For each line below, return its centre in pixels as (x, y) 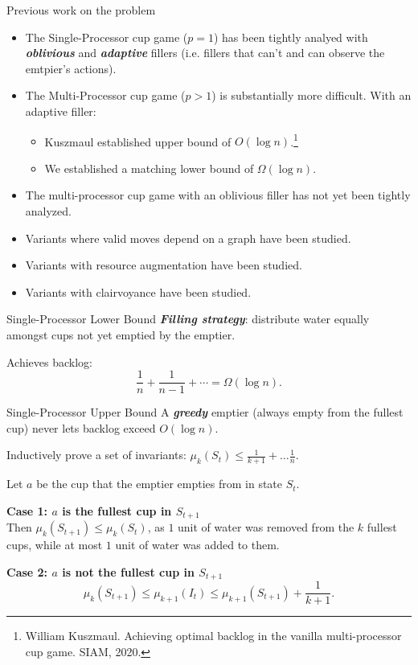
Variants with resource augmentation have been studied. (164, 265)
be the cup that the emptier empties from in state (160, 484)
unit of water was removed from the (266, 527)
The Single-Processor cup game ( (107, 37)
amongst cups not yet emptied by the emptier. (121, 334)
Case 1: (27, 510)
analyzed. (48, 211)
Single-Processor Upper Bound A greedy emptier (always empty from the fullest (205, 412)
